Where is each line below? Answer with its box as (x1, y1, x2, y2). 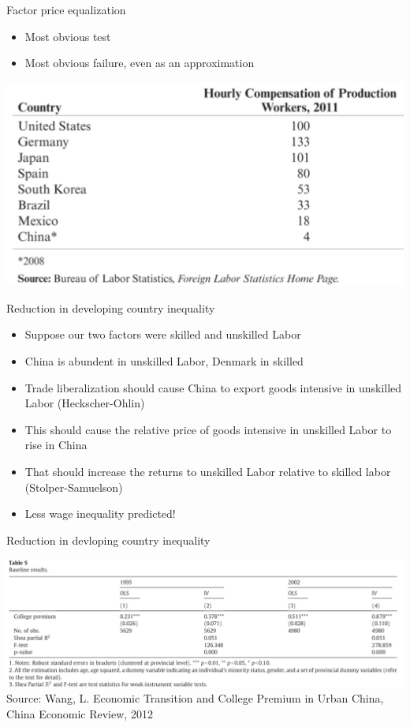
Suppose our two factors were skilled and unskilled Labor (24, 326, 301, 343)
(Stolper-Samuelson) (24, 478, 123, 495)
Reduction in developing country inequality (6, 299, 215, 316)
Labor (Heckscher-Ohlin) (24, 395, 145, 411)
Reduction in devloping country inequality (6, 531, 211, 548)
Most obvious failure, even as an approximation (24, 54, 255, 71)
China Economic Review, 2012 (6, 705, 153, 721)
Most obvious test (24, 28, 111, 44)
